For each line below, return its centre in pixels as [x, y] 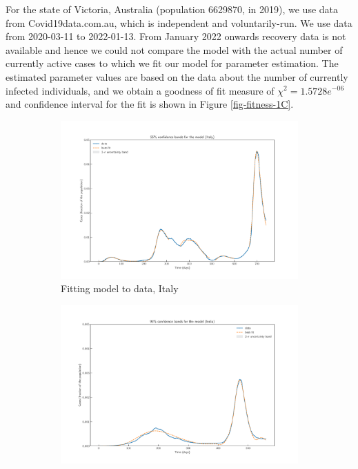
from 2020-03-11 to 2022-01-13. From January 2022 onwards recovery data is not [176, 36]
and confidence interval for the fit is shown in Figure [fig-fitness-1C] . [150, 104]
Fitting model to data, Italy [120, 288]
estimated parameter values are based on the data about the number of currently [177, 76]
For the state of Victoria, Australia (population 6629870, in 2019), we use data [172, 9]
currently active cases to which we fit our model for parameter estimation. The [172, 63]
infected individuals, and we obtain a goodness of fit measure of [140, 90]
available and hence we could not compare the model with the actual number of [174, 49]
